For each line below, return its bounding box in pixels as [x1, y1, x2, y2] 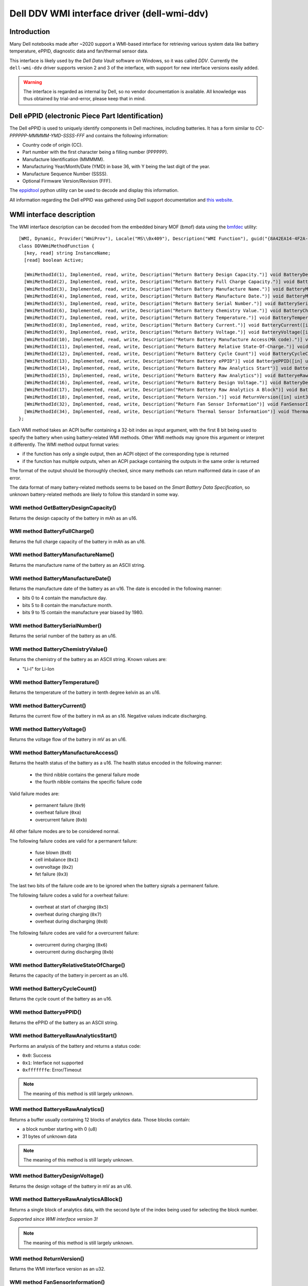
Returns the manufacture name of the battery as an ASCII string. [9, 562, 146, 568]
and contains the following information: [85, 132, 169, 138]
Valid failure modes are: [9, 790, 60, 797]
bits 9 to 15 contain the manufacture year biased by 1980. [22, 610, 144, 616]
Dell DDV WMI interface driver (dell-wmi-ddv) [9, 8, 209, 19]
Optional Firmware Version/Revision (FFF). [22, 178, 112, 184]
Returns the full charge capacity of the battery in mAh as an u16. [9, 538, 146, 545]
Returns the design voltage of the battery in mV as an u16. [9, 1183, 132, 1189]
